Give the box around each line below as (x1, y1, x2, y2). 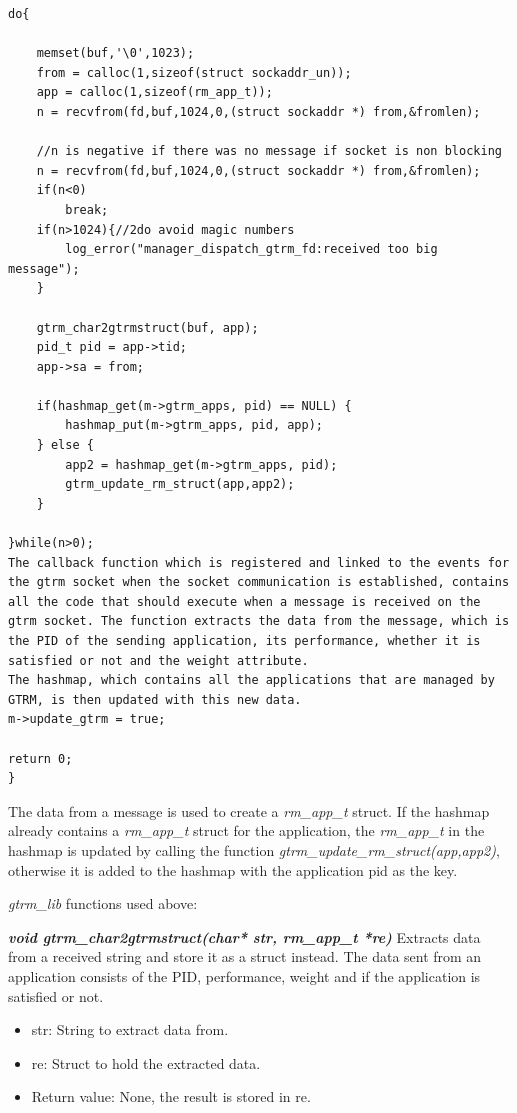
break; (65, 202, 109, 217)
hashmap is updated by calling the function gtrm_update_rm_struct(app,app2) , (8, 839, 500, 860)
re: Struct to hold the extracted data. (31, 1052, 261, 1073)
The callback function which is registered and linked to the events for (8, 555, 510, 570)
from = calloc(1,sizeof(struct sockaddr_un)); (36, 65, 352, 80)
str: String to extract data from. (31, 1019, 229, 1040)
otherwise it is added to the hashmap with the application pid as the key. (8, 859, 458, 880)
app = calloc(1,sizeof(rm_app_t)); (36, 85, 273, 100)
